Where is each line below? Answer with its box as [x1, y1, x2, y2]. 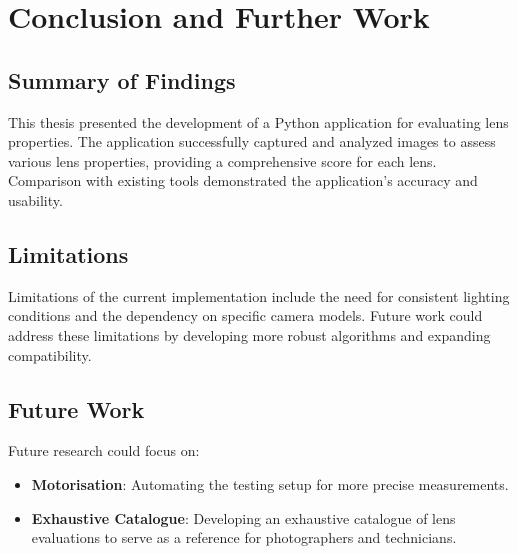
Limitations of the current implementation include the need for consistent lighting [8, 285, 510, 306]
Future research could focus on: [8, 440, 200, 461]
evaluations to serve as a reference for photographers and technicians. [31, 527, 457, 548]
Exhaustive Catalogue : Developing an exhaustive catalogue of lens [31, 507, 456, 528]
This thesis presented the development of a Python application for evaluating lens [8, 111, 509, 132]
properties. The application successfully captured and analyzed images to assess [8, 131, 496, 152]
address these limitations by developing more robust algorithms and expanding [8, 324, 491, 345]
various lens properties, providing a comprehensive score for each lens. [8, 150, 437, 171]
